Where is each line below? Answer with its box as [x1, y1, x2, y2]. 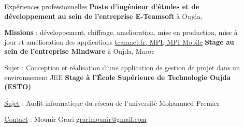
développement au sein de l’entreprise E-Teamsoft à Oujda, [4, 11, 202, 21]
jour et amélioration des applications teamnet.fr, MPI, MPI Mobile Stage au [4, 36, 234, 47]
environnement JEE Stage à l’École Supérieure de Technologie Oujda [4, 72, 230, 82]
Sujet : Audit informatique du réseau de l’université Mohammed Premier [4, 97, 220, 108]
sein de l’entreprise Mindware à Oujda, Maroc [4, 46, 155, 56]
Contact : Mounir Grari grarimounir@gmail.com [4, 114, 147, 124]
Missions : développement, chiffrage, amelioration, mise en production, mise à [4, 27, 238, 37]
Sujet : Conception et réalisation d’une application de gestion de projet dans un [4, 62, 240, 72]
